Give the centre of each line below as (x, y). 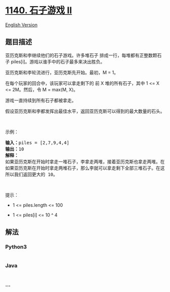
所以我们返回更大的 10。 (32, 174)
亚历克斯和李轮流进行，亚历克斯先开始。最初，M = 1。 (62, 72)
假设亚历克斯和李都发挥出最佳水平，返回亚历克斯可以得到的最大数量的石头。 (85, 111)
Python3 (16, 247)
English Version (22, 25)
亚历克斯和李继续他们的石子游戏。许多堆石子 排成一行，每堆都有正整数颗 (81, 55)
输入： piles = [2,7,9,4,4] (37, 142)
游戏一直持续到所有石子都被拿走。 (41, 100)
